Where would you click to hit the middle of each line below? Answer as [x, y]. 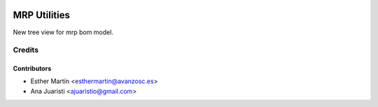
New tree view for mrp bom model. [63, 32]
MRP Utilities [41, 15]
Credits [26, 50]
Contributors [32, 69]
